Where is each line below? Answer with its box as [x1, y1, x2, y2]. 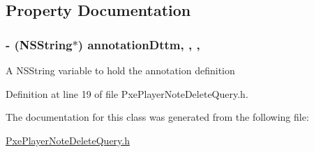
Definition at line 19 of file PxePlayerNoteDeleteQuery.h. [6, 86, 248, 101]
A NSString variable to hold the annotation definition [6, 63, 235, 77]
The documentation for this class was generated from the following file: [6, 110, 309, 124]
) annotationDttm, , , [77, 35, 200, 53]
